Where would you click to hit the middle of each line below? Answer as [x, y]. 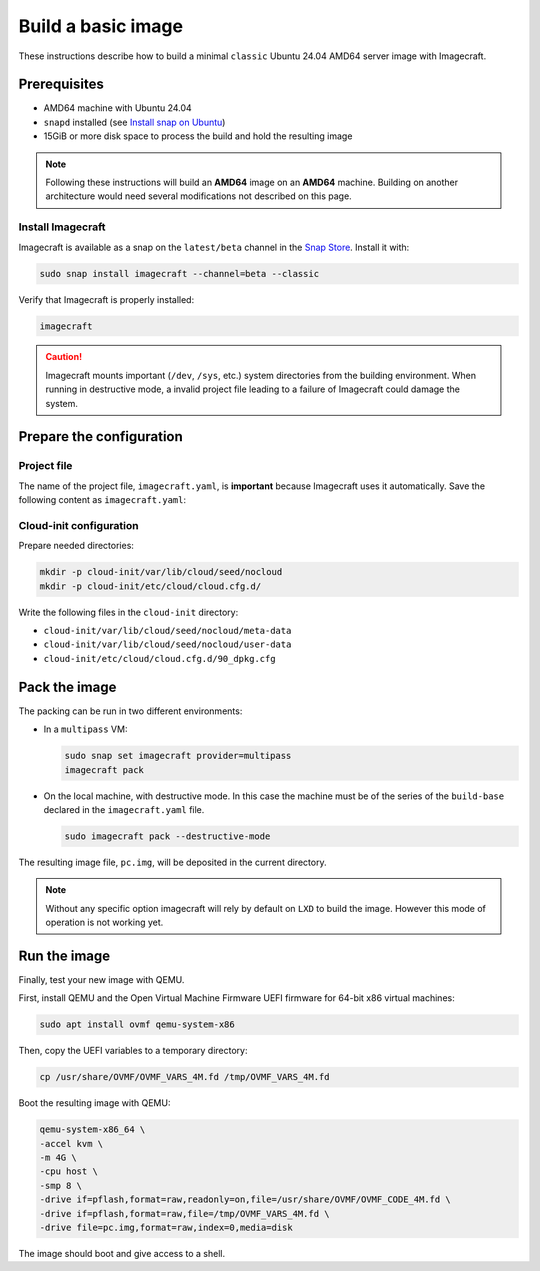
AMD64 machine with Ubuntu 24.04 [117, 108]
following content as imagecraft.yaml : [102, 500]
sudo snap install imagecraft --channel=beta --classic [179, 273]
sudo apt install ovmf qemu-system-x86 [137, 1024]
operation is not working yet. [104, 922]
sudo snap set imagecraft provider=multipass [178, 756]
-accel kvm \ [71, 1143]
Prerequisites [61, 84]
